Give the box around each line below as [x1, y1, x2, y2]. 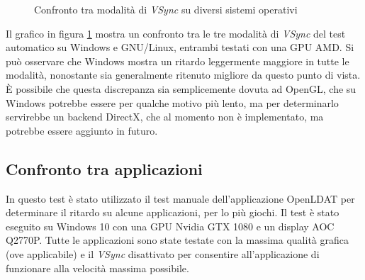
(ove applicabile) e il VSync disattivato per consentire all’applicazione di [6, 246, 320, 261]
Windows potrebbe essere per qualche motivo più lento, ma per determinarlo [6, 95, 339, 110]
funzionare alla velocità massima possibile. [6, 260, 189, 275]
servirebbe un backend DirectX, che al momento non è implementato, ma [6, 109, 324, 124]
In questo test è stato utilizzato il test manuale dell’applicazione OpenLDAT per [6, 191, 355, 206]
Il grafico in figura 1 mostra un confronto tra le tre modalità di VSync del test [6, 26, 346, 40]
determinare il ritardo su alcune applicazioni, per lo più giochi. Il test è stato [6, 205, 339, 220]
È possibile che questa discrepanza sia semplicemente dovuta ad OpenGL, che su [6, 81, 356, 96]
